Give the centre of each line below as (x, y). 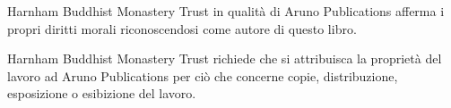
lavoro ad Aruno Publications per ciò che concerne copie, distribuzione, (203, 75)
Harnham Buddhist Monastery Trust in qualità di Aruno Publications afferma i (226, 11)
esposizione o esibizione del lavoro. (102, 93)
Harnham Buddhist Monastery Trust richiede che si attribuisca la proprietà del (225, 58)
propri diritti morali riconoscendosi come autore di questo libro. (182, 28)
